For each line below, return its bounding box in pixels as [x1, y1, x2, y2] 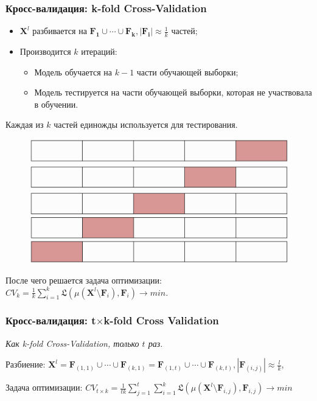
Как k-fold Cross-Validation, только [5, 336, 139, 349]
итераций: [81, 45, 117, 58]
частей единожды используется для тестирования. [54, 118, 238, 131]
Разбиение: [5, 358, 46, 371]
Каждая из [5, 118, 44, 131]
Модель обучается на [34, 65, 113, 78]
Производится [19, 45, 71, 58]
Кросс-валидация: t [5, 313, 96, 328]
